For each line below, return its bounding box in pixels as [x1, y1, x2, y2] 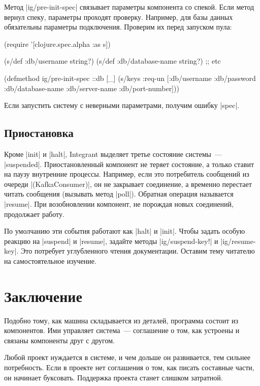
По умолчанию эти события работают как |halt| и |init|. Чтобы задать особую [4, 226, 245, 236]
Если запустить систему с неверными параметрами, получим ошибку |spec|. [4, 100, 240, 111]
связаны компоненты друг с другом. [4, 335, 115, 345]
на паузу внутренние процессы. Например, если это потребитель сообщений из [4, 169, 249, 179]
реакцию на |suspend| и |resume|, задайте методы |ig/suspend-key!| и [4, 235, 218, 246]
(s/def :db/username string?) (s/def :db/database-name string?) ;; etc [4, 56, 221, 66]
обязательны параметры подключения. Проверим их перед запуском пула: [4, 21, 232, 32]
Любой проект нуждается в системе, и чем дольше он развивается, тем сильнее [4, 352, 250, 363]
